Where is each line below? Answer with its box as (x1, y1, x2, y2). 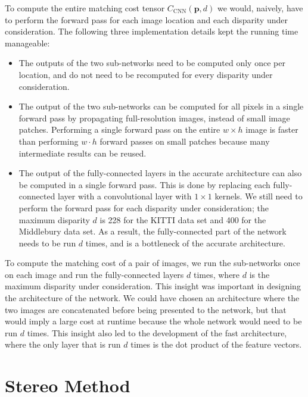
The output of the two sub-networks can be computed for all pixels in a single (18, 100, 304, 112)
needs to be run (18, 236, 76, 249)
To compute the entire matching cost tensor (5, 2, 165, 14)
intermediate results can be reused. (18, 146, 147, 159)
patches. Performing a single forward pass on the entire (18, 123, 220, 136)
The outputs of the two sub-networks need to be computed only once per (18, 57, 285, 69)
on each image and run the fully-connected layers (5, 268, 184, 280)
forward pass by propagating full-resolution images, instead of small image (18, 111, 290, 124)
